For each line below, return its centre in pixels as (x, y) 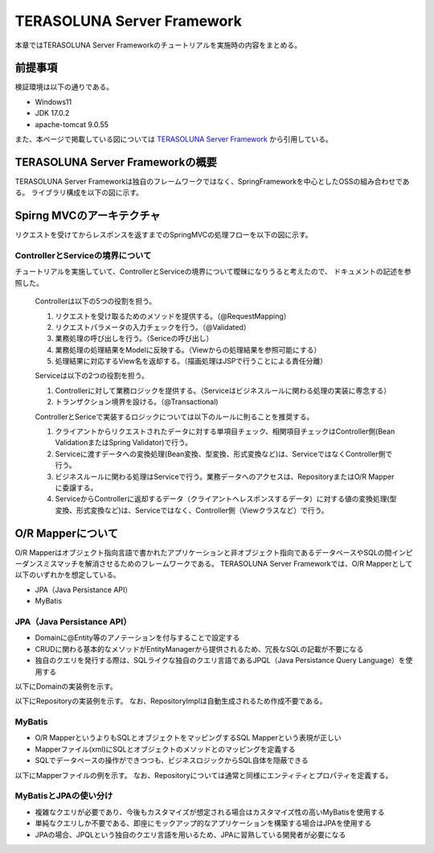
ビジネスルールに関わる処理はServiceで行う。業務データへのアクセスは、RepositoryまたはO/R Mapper (225, 476)
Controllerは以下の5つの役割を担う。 (96, 301)
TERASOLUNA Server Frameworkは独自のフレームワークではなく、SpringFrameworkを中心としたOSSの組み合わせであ (212, 181)
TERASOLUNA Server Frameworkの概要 (116, 162)
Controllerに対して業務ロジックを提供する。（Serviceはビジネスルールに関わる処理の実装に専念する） (223, 390)
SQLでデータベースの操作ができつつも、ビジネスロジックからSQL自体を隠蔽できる (172, 760)
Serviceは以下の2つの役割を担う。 (92, 376)
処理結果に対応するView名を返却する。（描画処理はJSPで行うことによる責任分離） (191, 361)
